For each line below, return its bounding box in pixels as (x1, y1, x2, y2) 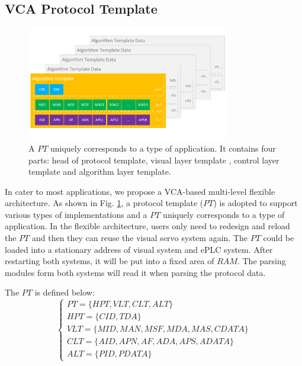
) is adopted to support (213, 197, 298, 209)
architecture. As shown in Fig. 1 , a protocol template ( (5, 197, 204, 209)
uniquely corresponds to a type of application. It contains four (50, 142, 276, 154)
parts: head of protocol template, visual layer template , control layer (28, 153, 279, 166)
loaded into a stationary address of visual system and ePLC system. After (5, 243, 273, 255)
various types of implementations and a (5, 208, 147, 220)
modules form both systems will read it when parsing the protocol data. (5, 266, 266, 278)
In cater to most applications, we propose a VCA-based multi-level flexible (5, 185, 275, 197)
